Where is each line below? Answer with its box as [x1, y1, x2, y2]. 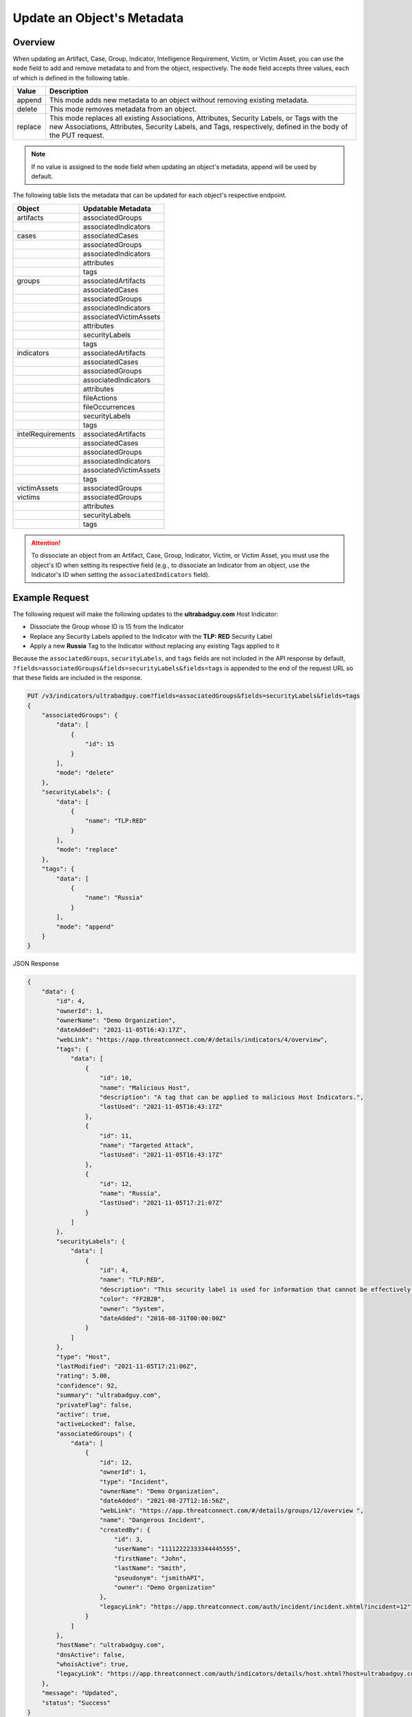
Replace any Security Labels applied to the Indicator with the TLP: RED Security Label [30, 632, 273, 640]
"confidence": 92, [56, 1381, 118, 1389]
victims [16, 492, 41, 501]
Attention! [31, 538, 61, 547]
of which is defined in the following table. [12, 73, 130, 82]
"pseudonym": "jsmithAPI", [113, 1573, 205, 1582]
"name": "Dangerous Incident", [100, 1516, 205, 1524]
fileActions [82, 393, 117, 402]
